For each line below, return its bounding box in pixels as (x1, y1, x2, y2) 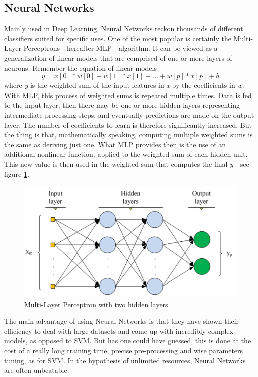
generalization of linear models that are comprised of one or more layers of (4, 52, 232, 63)
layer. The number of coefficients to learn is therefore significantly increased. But (4, 119, 252, 130)
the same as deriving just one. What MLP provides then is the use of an (4, 139, 226, 149)
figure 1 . (4, 168, 29, 179)
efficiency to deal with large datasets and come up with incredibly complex (4, 325, 233, 336)
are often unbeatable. (4, 365, 69, 375)
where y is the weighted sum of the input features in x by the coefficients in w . (4, 80, 244, 90)
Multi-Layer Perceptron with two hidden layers (24, 299, 168, 309)
